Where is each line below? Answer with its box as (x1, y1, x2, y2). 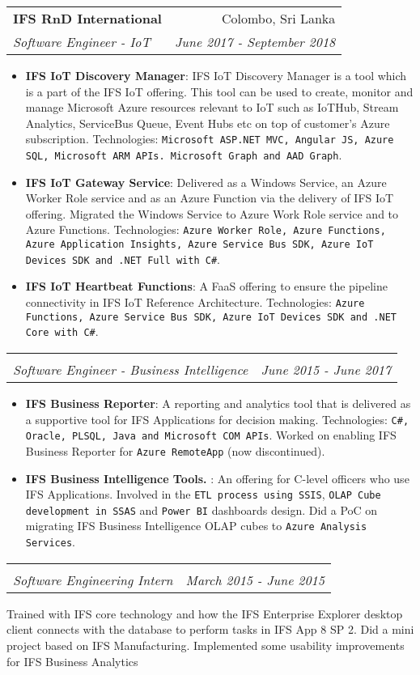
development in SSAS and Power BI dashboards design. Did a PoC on (25, 501, 378, 518)
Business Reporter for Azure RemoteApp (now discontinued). (25, 442, 325, 459)
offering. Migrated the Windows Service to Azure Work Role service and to (25, 205, 399, 222)
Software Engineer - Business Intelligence (13, 360, 248, 379)
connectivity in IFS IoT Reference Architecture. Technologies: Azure (25, 294, 365, 311)
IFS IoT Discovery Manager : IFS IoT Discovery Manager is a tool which (25, 67, 407, 83)
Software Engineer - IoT (13, 32, 151, 51)
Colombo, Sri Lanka (221, 9, 336, 28)
